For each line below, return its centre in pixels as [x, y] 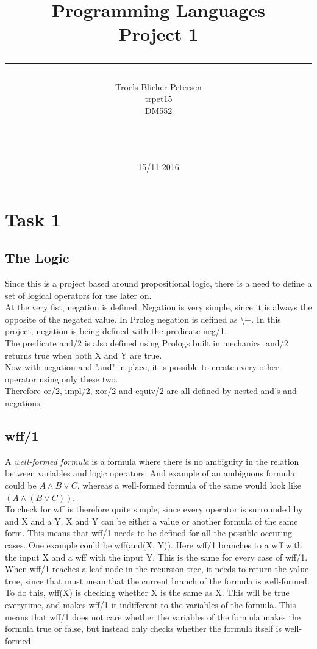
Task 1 [33, 219]
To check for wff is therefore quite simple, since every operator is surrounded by [154, 509]
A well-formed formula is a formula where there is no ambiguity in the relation [152, 461]
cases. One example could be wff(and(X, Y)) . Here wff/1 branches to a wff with [154, 545]
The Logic [37, 258]
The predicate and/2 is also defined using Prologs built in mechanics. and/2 [147, 343]
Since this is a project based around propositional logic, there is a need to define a [158, 283]
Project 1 [158, 34]
